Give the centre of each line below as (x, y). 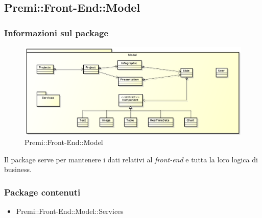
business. (18, 169)
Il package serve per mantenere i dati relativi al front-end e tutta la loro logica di (131, 159)
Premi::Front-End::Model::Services (70, 211)
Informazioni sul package (56, 32)
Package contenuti (42, 192)
